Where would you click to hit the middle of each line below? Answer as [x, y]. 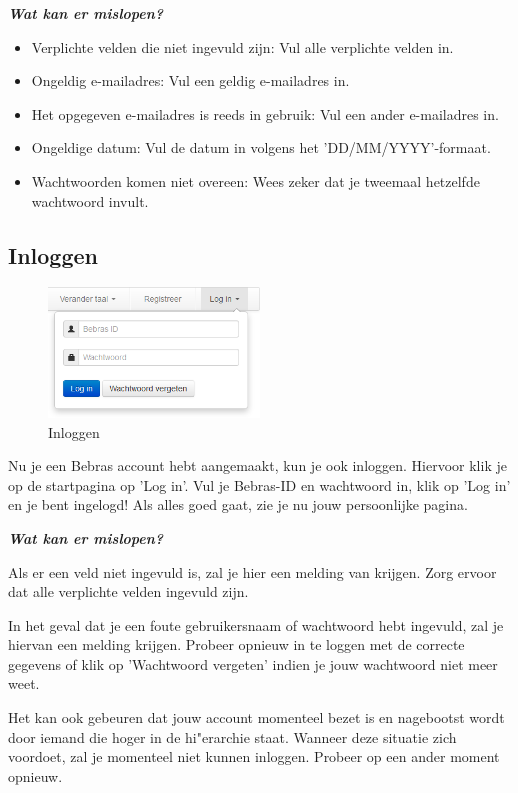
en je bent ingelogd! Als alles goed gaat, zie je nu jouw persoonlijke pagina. [238, 504]
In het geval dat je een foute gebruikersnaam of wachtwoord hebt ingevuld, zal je [256, 624]
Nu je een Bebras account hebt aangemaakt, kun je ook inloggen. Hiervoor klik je [257, 465]
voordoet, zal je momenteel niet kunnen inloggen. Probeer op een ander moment [254, 756]
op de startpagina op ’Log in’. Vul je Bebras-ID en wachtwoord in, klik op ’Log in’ [259, 484]
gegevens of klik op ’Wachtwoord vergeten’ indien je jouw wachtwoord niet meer [253, 663]
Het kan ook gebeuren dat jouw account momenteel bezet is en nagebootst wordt [256, 717]
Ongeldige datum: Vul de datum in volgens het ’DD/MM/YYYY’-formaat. [261, 147]
